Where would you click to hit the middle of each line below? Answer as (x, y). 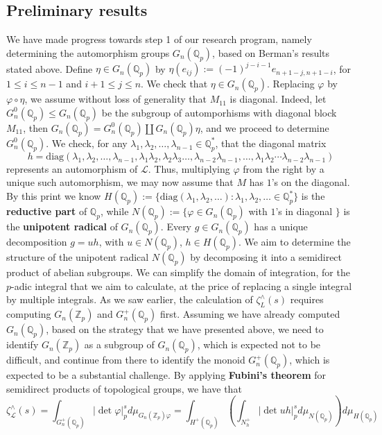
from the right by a (284, 168)
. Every (176, 227)
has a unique (281, 227)
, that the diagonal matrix (271, 143)
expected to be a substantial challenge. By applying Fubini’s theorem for (166, 375)
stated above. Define (50, 68)
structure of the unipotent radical (78, 257)
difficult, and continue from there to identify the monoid (126, 360)
